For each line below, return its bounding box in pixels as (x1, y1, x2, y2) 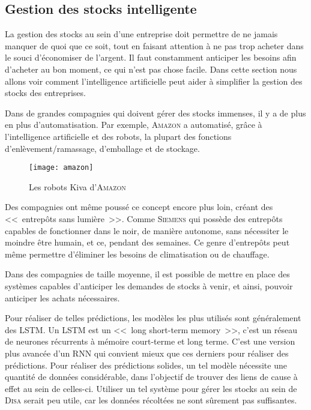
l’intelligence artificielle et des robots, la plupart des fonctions (5, 130, 232, 142)
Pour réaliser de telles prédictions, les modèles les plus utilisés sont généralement (5, 312, 301, 324)
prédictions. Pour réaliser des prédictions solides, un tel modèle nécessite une (5, 358, 287, 371)
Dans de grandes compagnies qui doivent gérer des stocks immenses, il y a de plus (5, 106, 306, 119)
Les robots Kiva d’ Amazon (29, 180, 126, 193)
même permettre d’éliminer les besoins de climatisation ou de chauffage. (5, 247, 270, 260)
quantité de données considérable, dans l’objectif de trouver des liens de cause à (5, 370, 298, 383)
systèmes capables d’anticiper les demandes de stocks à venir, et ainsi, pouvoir (5, 279, 293, 292)
